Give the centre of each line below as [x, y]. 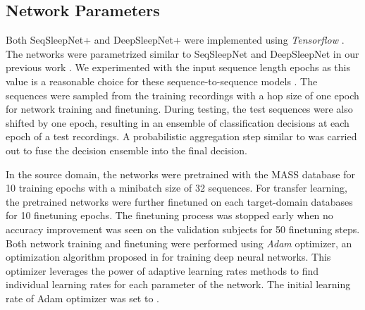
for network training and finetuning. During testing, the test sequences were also [179, 109]
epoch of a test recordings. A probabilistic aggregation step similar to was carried [181, 136]
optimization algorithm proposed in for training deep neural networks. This [168, 257]
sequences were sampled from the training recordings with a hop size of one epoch [182, 95]
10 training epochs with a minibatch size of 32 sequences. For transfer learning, [177, 188]
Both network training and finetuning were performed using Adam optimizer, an [179, 243]
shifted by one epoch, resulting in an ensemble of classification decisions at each [178, 122]
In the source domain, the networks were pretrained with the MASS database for [180, 174]
